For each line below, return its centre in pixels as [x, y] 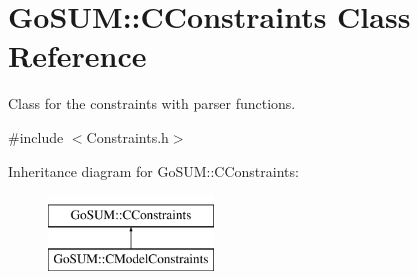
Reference [77, 55]
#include [36, 136]
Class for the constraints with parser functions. [152, 103]
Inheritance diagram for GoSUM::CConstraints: [153, 170]
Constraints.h [127, 136]
